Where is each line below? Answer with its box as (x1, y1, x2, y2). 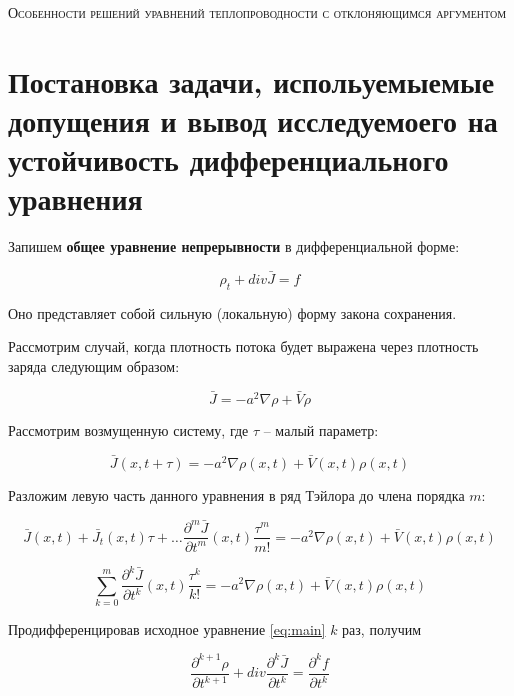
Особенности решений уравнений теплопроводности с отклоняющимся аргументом (8, 2, 507, 22)
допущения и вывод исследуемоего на (8, 99, 498, 140)
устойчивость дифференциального (8, 139, 449, 180)
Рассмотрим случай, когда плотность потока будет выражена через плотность (8, 336, 479, 357)
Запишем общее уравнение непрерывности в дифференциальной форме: (8, 236, 460, 257)
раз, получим (342, 618, 422, 639)
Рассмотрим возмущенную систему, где (8, 419, 249, 440)
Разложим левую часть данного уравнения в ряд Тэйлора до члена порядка (8, 484, 465, 505)
